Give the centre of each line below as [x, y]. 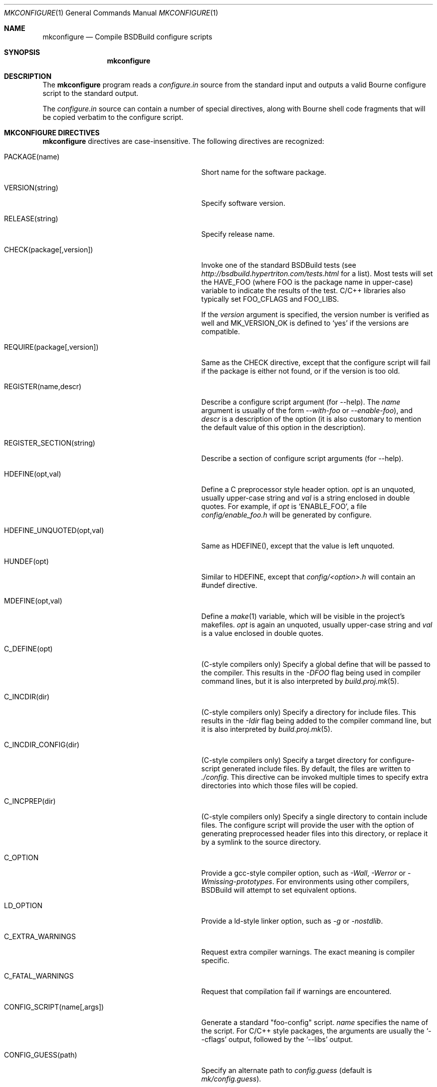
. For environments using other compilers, [340, 881]
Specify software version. [243, 203]
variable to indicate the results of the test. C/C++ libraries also [303, 290]
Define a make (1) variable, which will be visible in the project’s [303, 616]
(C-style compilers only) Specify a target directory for [290, 760]
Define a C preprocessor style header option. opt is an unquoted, [308, 489]
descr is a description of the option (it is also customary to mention [311, 419]
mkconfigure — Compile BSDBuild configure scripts [127, 37]
